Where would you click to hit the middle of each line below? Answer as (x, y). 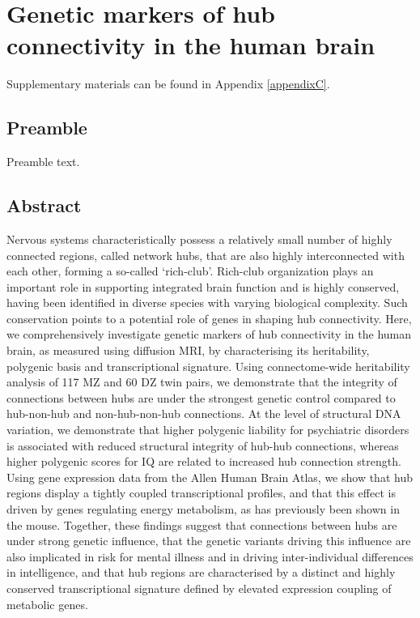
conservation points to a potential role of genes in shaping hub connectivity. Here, (209, 318)
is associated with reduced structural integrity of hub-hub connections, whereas (203, 445)
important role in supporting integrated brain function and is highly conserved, (203, 286)
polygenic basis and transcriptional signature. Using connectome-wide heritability (208, 366)
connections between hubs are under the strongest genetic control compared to (201, 397)
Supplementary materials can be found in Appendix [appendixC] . (168, 84)
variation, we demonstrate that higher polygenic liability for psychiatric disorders (208, 430)
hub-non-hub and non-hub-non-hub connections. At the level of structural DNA (204, 413)
